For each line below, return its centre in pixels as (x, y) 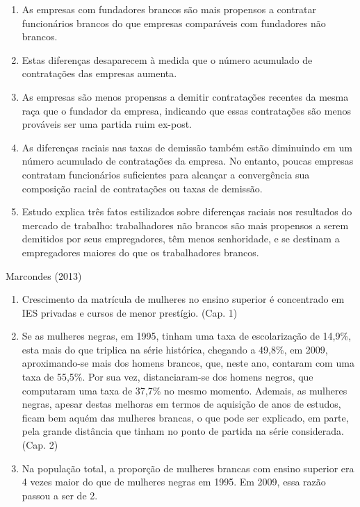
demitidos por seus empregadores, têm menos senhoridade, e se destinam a (181, 239)
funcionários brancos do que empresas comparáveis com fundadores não (174, 23)
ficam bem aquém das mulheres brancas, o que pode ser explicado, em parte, (185, 417)
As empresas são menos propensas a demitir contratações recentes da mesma (185, 96)
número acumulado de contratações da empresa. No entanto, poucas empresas (188, 161)
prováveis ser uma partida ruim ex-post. (107, 124)
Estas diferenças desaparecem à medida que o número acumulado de (167, 59)
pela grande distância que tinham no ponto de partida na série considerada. (183, 431)
